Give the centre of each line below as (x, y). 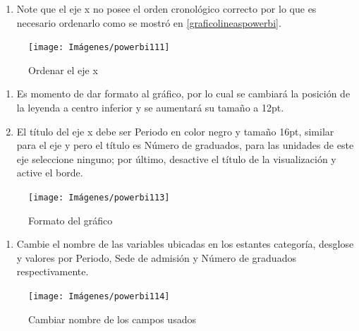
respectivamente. (53, 271)
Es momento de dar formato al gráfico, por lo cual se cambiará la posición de (183, 94)
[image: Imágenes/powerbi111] (99, 48)
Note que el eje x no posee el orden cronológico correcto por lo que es (166, 8)
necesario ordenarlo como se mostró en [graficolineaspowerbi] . (149, 22)
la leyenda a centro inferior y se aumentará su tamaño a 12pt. (150, 108)
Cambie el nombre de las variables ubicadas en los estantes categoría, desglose (185, 244)
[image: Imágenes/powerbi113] (99, 198)
